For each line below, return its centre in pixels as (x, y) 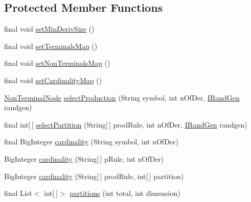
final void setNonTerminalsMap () (57, 63)
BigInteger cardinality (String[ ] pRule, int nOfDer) (84, 158)
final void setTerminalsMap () (51, 46)
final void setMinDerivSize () (49, 29)
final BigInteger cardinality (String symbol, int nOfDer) (91, 142)
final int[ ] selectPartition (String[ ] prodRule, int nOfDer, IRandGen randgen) (126, 124)
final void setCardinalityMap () (53, 80)
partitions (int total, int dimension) (125, 193)
